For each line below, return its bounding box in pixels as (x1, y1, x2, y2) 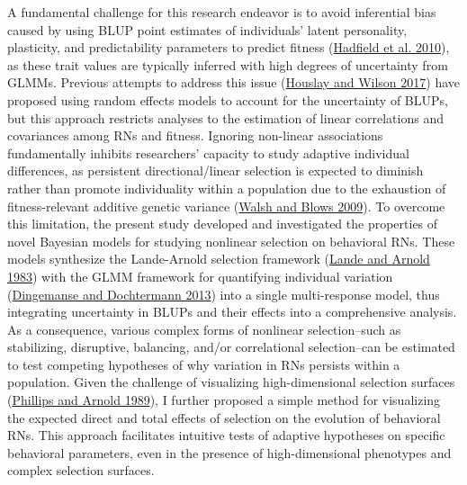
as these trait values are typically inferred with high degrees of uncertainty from (7, 55, 448, 74)
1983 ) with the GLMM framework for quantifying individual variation (7, 266, 393, 285)
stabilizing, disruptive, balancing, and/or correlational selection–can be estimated (7, 337, 455, 356)
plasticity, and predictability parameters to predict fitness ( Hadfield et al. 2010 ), (7, 38, 450, 57)
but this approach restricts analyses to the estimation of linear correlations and (7, 108, 444, 127)
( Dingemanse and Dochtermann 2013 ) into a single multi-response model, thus (7, 284, 440, 303)
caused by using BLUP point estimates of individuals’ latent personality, (7, 20, 408, 39)
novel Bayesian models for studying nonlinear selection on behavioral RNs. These (7, 231, 455, 250)
